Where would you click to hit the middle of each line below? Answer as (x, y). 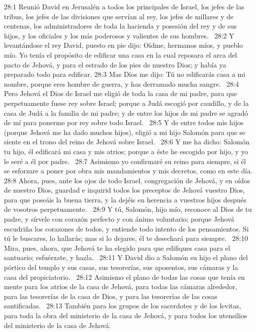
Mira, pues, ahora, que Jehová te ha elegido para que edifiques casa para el (117, 248)
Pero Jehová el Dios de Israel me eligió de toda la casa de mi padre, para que (121, 93)
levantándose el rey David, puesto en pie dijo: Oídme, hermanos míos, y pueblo (124, 45)
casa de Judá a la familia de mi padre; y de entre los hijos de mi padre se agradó (126, 113)
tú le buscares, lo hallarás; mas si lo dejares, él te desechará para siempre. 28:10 (126, 238)
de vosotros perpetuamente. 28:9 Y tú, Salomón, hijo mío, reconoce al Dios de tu (128, 209)
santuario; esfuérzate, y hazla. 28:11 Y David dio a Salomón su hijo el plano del (126, 257)
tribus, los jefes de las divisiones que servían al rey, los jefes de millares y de (119, 16)
